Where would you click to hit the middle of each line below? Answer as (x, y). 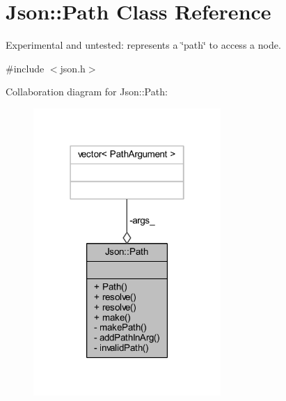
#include (25, 68)
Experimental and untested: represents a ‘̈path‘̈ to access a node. (143, 45)
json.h (73, 68)
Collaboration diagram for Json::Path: (87, 92)
